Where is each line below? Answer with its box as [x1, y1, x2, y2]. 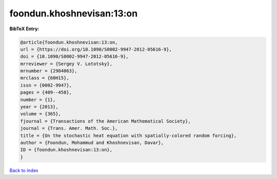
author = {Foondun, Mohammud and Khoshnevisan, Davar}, [20, 140, 164, 146]
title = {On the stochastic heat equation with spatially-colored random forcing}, [20, 132, 237, 138]
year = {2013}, [20, 104, 58, 110]
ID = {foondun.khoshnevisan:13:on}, [20, 147, 113, 153]
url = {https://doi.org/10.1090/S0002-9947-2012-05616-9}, [20, 46, 172, 52]
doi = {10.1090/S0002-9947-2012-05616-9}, [20, 54, 129, 59]
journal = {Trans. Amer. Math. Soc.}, [20, 126, 118, 131]
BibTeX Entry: [9, 26, 39, 32]
